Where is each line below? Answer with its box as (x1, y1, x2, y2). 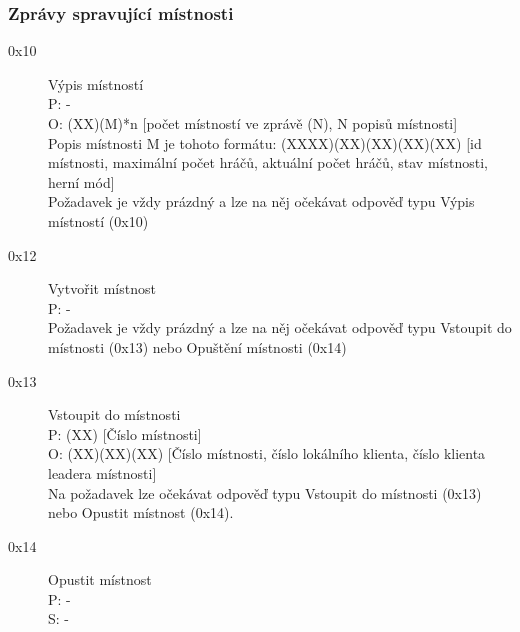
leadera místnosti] (48, 462, 157, 483)
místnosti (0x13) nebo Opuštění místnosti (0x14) (48, 336, 347, 357)
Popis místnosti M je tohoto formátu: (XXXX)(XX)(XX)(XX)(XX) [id (48, 132, 482, 153)
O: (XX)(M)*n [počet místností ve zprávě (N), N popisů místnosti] (48, 113, 458, 133)
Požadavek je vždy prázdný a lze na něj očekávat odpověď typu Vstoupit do (48, 317, 512, 338)
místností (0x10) (48, 210, 149, 231)
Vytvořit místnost (48, 278, 156, 299)
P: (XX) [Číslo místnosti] (48, 423, 202, 444)
